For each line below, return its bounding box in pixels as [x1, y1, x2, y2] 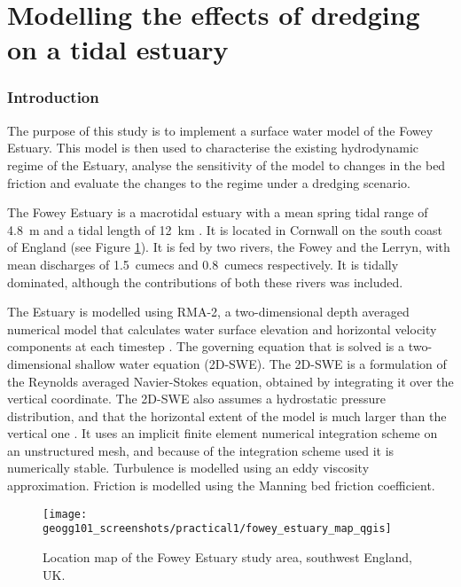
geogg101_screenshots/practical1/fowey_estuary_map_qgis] [43, 522, 392, 536]
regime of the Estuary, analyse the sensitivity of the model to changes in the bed [7, 155, 446, 174]
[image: [43, 507, 88, 520]
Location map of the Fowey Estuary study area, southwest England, [43, 547, 412, 566]
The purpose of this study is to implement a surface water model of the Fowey [7, 121, 434, 139]
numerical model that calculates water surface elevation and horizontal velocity [7, 319, 437, 338]
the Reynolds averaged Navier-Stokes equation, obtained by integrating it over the [7, 372, 454, 390]
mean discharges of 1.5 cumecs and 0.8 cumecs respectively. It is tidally [7, 254, 399, 273]
